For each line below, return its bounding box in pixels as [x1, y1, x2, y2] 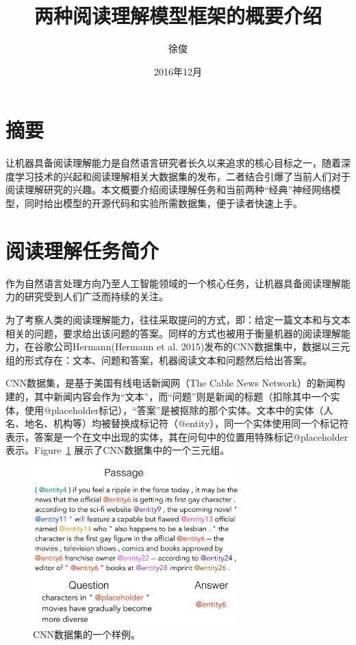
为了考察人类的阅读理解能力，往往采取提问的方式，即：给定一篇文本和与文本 [5, 312, 351, 326]
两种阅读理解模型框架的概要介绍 [34, 1, 322, 29]
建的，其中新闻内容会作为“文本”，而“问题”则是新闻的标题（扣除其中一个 [5, 389, 331, 403]
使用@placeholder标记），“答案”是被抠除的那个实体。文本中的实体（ [24, 402, 324, 417]
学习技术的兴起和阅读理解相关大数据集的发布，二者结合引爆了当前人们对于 [14, 169, 351, 183]
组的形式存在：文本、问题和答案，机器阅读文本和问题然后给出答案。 [5, 352, 312, 367]
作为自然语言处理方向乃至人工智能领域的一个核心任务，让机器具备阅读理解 [5, 276, 341, 290]
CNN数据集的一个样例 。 [33, 626, 141, 641]
